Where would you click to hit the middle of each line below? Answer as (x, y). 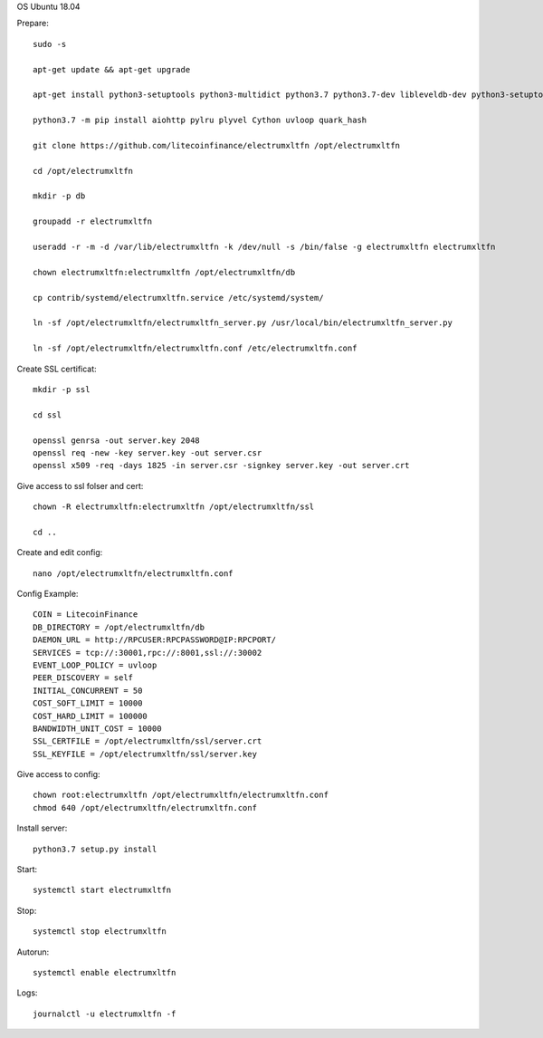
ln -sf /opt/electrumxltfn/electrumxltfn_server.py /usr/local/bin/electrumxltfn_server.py (243, 323)
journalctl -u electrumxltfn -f (105, 1014)
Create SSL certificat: (57, 369)
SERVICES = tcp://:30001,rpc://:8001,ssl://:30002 (148, 653)
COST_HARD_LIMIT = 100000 (90, 716)
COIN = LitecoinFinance (86, 615)
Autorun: (33, 952)
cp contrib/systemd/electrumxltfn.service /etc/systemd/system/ (179, 298)
